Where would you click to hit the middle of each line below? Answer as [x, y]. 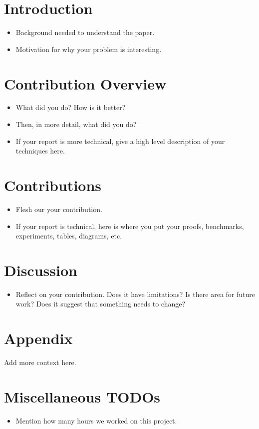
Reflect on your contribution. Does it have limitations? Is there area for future [135, 294]
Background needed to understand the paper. [85, 32]
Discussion [41, 270]
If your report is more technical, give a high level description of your [120, 141]
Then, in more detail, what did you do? [76, 124]
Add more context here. [40, 362]
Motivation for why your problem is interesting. [89, 49]
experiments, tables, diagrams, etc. [69, 236]
